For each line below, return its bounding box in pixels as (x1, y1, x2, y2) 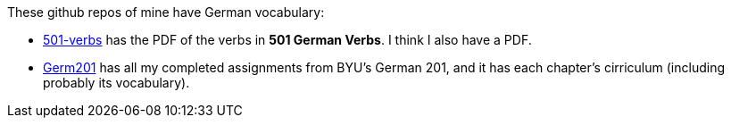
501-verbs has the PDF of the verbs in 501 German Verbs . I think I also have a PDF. (43, 32, 532, 47)
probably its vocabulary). (43, 75, 190, 90)
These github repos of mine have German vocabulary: (7, 4, 325, 20)
